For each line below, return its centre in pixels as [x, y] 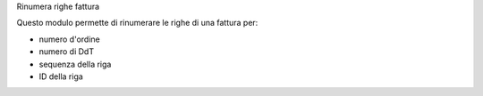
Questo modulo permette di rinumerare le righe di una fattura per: [137, 23]
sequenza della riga [75, 64]
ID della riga [61, 76]
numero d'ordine [69, 39]
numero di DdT [66, 52]
